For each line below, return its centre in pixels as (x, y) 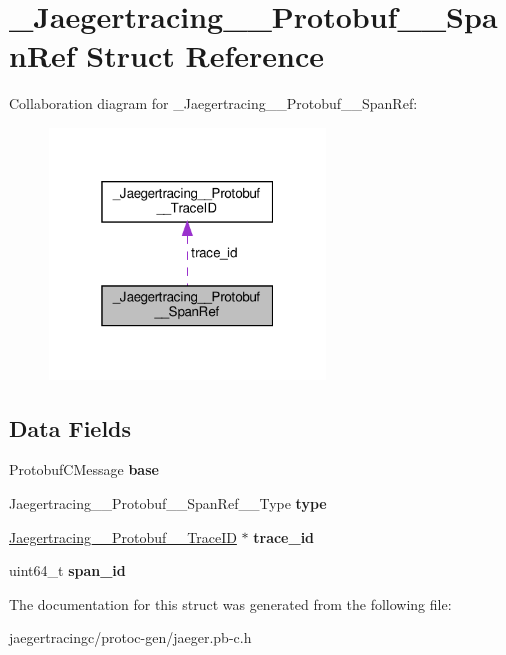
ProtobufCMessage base (84, 469)
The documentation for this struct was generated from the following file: (230, 603)
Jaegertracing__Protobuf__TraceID (123, 536)
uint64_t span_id (67, 570)
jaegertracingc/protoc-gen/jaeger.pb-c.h (130, 637)
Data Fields (70, 427)
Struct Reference (205, 55)
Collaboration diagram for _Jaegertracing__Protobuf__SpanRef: (213, 103)
